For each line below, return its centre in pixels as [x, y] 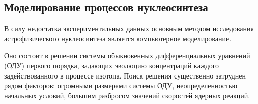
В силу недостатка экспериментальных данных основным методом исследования [129, 28]
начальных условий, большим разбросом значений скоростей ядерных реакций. [127, 95]
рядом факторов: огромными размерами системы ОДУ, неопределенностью [121, 85]
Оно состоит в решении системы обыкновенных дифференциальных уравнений [127, 55]
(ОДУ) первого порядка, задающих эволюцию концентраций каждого [112, 65]
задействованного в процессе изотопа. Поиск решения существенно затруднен [125, 75]
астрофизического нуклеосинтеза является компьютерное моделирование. [118, 38]
